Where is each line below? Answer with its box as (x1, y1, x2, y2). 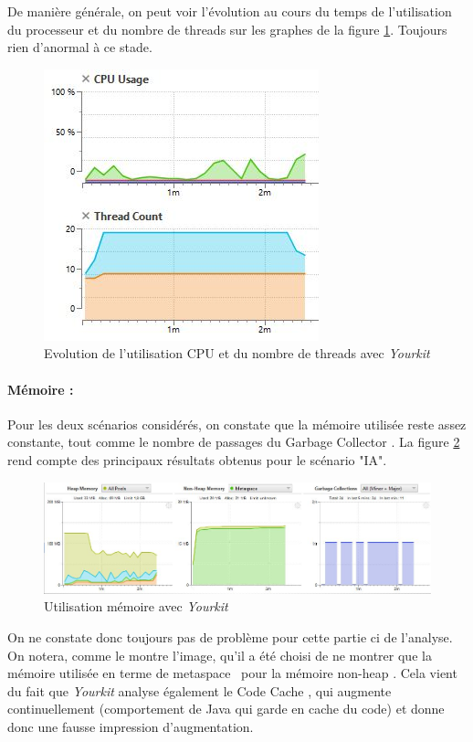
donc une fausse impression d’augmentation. (7, 716, 254, 736)
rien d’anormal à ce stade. (7, 37, 152, 57)
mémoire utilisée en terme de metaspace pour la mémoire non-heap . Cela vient (7, 663, 457, 683)
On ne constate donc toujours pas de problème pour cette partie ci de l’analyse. (7, 628, 453, 647)
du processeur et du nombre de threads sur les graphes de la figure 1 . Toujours (7, 19, 447, 38)
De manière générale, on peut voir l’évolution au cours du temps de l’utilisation (7, 2, 452, 20)
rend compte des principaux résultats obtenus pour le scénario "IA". (7, 450, 387, 469)
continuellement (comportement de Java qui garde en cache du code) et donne (7, 699, 445, 718)
